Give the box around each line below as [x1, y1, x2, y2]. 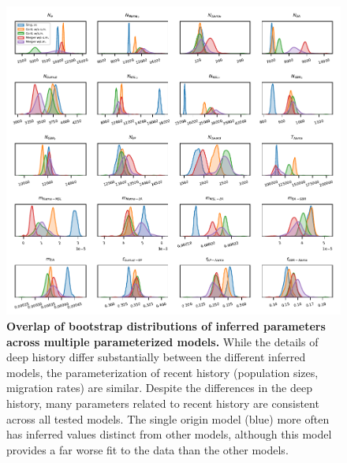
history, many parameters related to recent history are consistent [6, 394, 319, 411]
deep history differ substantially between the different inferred [6, 349, 306, 365]
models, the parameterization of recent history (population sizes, [6, 364, 319, 380]
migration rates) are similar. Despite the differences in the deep [6, 379, 312, 396]
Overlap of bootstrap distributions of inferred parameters [6, 317, 326, 334]
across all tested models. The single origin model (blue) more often [6, 410, 330, 427]
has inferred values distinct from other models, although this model [6, 426, 332, 442]
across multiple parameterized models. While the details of [6, 333, 319, 349]
